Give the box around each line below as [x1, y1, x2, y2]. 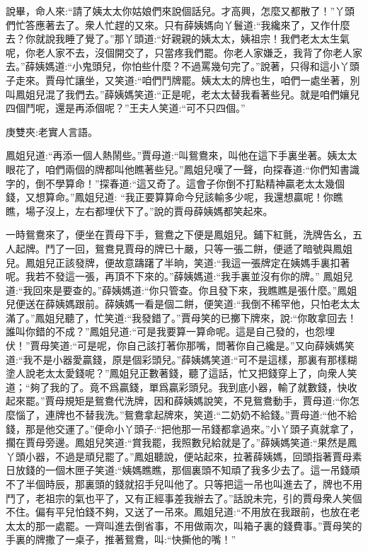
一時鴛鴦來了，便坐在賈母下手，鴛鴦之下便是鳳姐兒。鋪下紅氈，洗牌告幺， [6, 227, 352, 242]
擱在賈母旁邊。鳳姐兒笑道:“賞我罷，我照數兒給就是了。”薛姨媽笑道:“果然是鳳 [6, 435, 357, 450]
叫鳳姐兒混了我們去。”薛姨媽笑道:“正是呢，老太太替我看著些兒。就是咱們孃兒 [6, 86, 360, 101]
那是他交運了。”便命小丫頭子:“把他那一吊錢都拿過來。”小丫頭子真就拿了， [25, 421, 360, 436]
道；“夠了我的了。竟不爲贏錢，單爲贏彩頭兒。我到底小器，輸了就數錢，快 [6, 379, 347, 394]
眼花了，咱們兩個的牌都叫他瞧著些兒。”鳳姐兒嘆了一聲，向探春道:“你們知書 [6, 161, 350, 176]
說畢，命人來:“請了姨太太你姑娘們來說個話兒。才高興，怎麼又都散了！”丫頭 [6, 4, 355, 18]
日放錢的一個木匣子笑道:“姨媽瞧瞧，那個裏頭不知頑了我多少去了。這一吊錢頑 [6, 463, 360, 477]
